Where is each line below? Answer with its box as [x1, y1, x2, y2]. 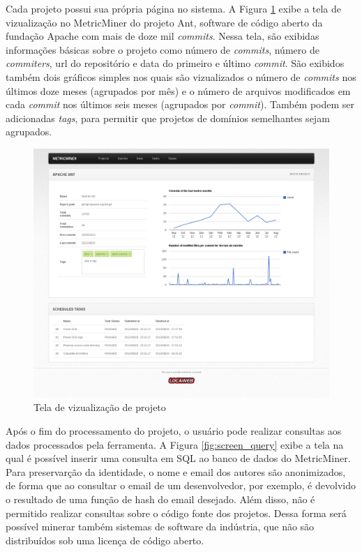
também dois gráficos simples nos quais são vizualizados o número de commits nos [6, 69, 356, 84]
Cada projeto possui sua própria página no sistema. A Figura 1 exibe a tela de [6, 1, 342, 15]
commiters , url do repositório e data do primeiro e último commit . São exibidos [6, 56, 345, 70]
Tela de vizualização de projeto [33, 400, 166, 415]
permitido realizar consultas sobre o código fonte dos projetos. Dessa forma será [6, 505, 347, 520]
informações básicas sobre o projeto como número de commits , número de [6, 42, 319, 57]
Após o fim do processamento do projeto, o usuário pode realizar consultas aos [6, 424, 342, 438]
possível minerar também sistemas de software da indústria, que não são [6, 519, 315, 534]
